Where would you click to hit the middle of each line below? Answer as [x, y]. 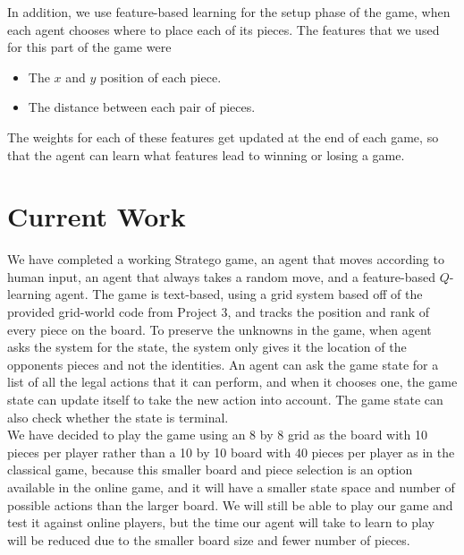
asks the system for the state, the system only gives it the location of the [207, 347]
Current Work [97, 216]
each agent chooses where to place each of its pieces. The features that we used [224, 29]
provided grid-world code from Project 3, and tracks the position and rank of [219, 312]
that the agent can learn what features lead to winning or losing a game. [206, 154]
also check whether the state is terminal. [118, 417]
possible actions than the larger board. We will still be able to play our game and [230, 504]
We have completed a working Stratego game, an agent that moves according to [226, 259]
